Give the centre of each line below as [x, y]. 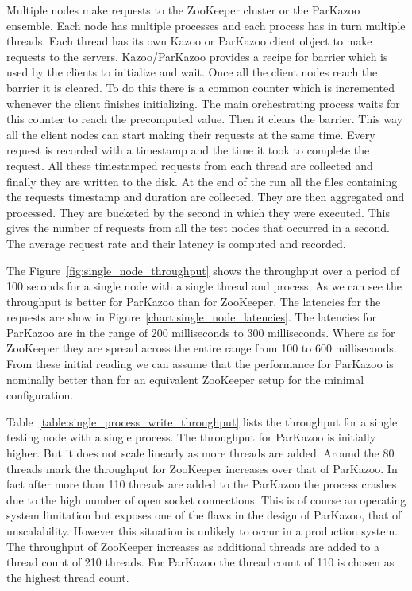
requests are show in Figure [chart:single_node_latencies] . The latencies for [191, 317]
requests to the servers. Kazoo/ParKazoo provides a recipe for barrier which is [197, 56]
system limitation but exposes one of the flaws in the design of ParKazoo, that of [204, 515]
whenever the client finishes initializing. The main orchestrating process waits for [203, 103]
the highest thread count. [68, 577]
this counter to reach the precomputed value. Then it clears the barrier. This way [205, 119]
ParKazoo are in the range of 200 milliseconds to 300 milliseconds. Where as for [201, 332]
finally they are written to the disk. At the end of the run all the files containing [202, 181]
